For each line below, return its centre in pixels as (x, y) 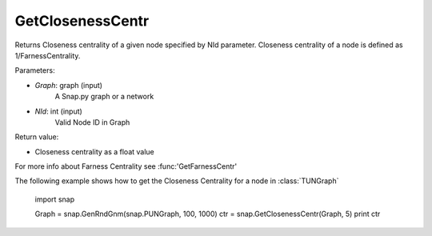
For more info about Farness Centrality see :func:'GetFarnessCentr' (126, 166)
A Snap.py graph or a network (104, 97)
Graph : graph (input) (69, 85)
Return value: (37, 137)
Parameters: (35, 70)
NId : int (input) (59, 111)
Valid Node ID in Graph (92, 122)
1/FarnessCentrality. (48, 55)
